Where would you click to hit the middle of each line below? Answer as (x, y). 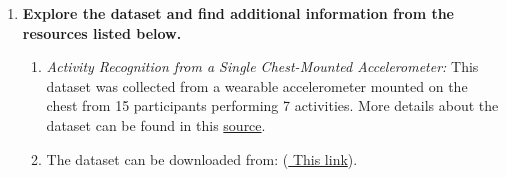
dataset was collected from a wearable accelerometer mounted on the (257, 85)
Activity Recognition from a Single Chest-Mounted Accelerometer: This (262, 66)
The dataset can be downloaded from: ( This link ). (202, 158)
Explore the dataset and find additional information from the (238, 13)
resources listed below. (102, 32)
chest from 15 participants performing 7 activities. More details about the (272, 105)
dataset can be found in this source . (156, 124)
